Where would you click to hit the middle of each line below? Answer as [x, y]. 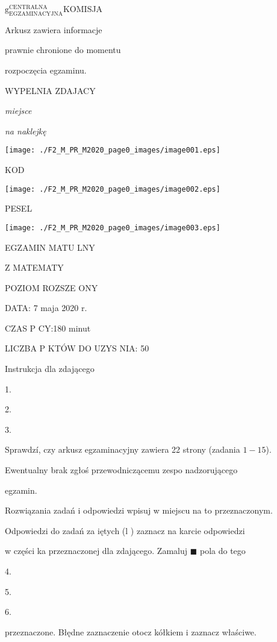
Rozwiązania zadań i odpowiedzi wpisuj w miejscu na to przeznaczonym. [139, 510]
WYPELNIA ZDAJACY [50, 90]
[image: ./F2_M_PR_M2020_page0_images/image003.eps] [113, 228]
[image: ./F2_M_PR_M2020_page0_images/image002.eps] [113, 189]
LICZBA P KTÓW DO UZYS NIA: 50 [77, 348]
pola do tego [223, 551]
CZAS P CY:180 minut [48, 328]
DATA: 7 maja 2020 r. [46, 308]
